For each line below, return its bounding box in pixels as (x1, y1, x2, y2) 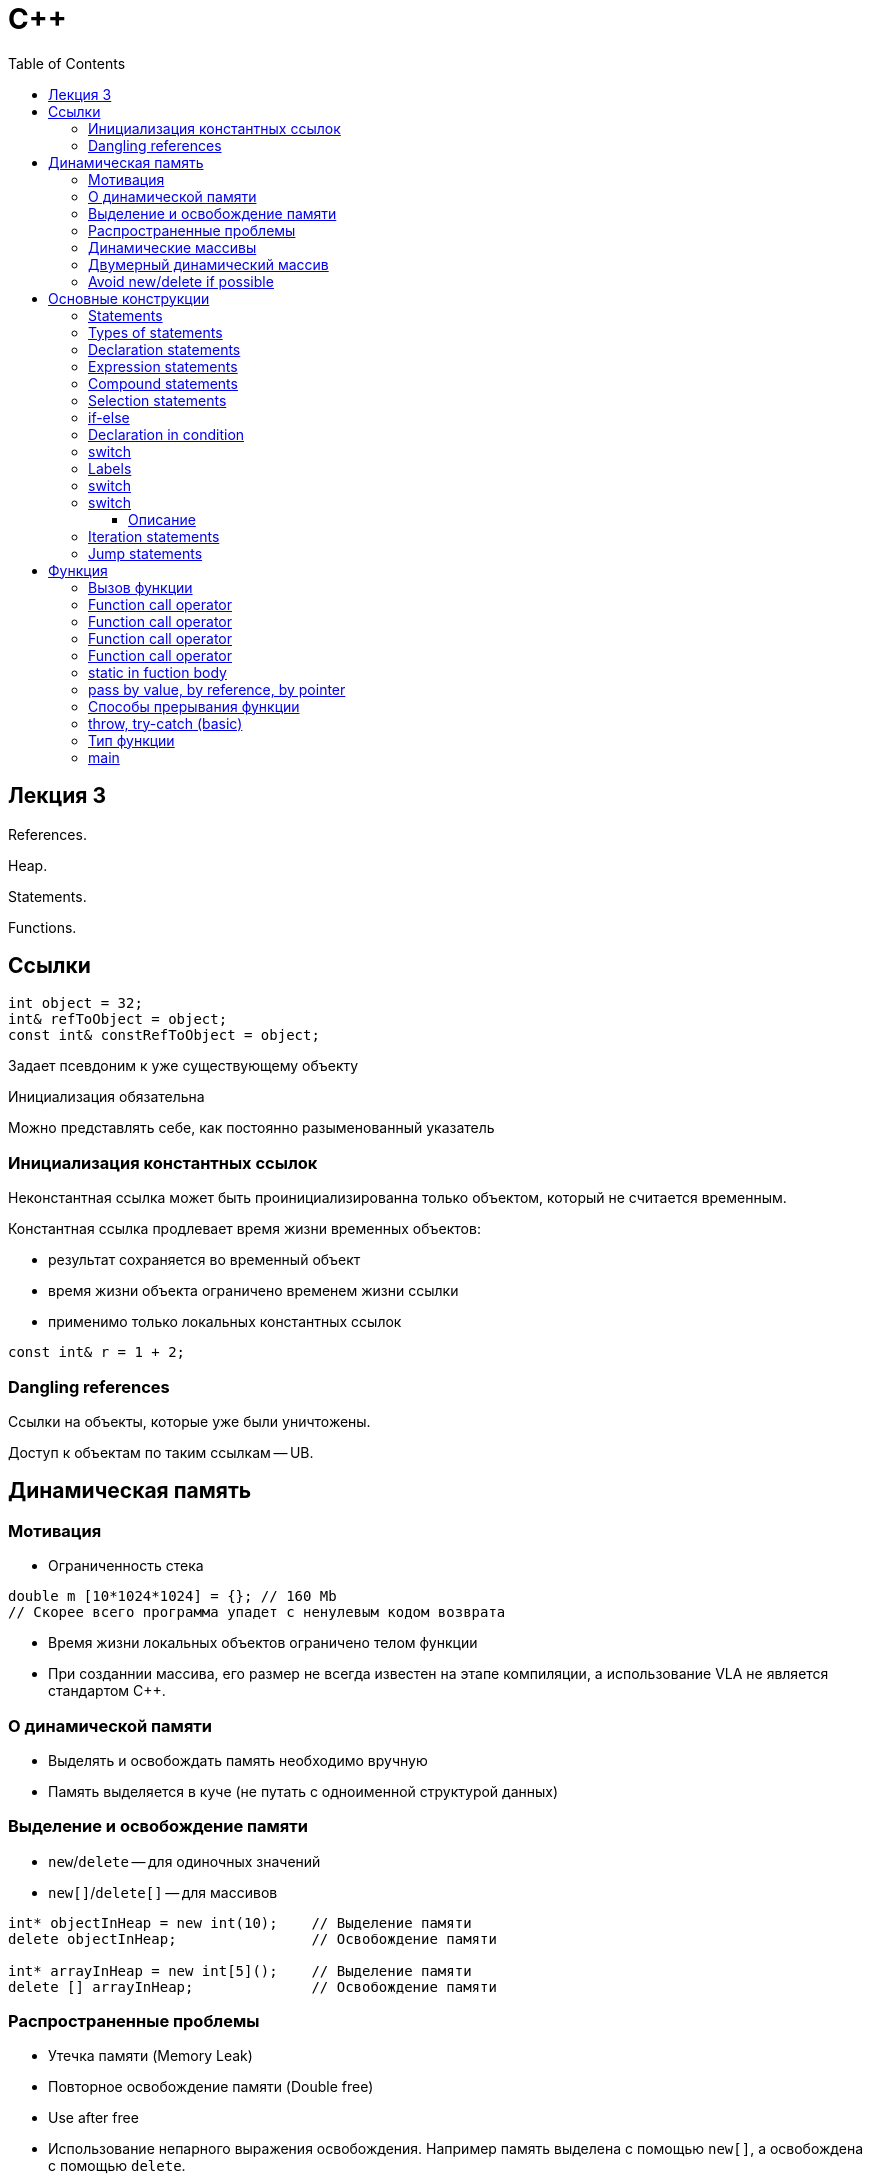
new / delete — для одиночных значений (48, 1852, 321, 1870)
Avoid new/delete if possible (88, 272, 274, 290)
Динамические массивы (88, 238, 257, 256)
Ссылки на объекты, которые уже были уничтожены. (8, 1412, 371, 1430)
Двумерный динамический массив (88, 255, 329, 273)
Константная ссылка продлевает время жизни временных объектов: (8, 1220, 481, 1238)
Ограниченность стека (48, 1557, 204, 1575)
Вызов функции (88, 578, 193, 596)
